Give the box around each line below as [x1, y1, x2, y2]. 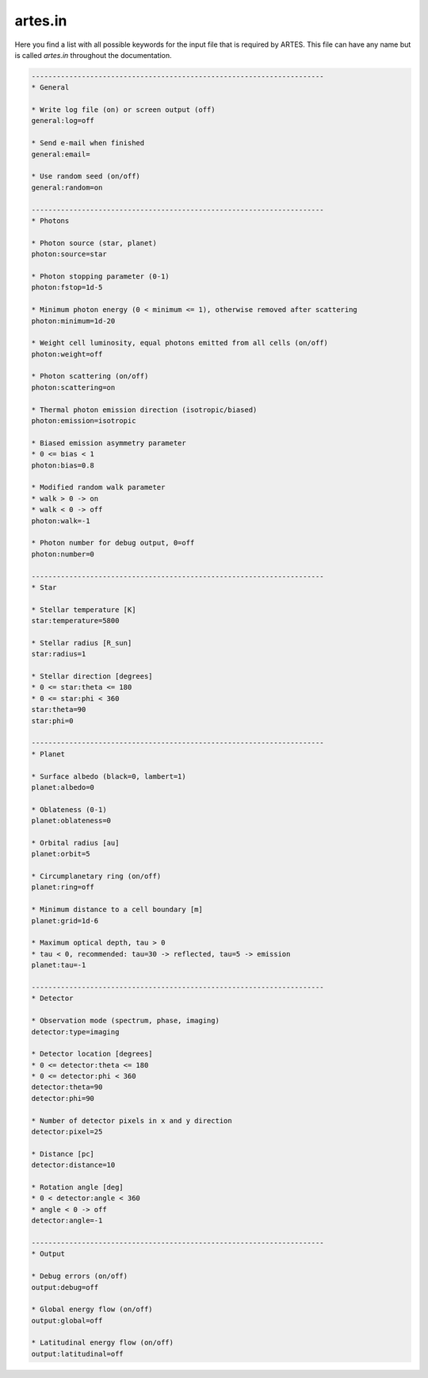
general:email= [31, 149, 90, 159]
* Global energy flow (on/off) [31, 1305, 154, 1314]
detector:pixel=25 [31, 1127, 103, 1137]
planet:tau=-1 [31, 960, 86, 970]
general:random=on [31, 183, 103, 192]
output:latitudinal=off [31, 1349, 124, 1358]
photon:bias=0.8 [31, 460, 95, 470]
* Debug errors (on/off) [31, 1272, 128, 1281]
